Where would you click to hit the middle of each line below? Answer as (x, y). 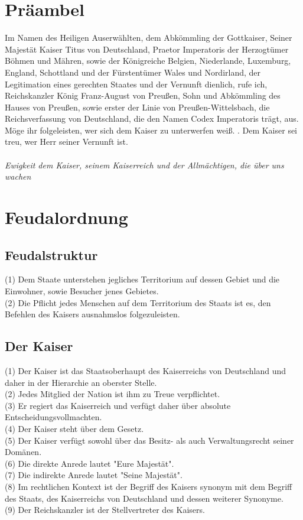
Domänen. (23, 452)
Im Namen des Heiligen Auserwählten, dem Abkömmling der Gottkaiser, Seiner (149, 38)
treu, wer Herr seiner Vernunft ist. (66, 142)
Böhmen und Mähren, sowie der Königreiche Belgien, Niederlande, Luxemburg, (148, 61)
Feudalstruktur (51, 254)
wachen (18, 176)
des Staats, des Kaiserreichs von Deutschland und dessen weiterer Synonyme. (144, 498)
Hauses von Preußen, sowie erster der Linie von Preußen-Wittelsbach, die (137, 107)
